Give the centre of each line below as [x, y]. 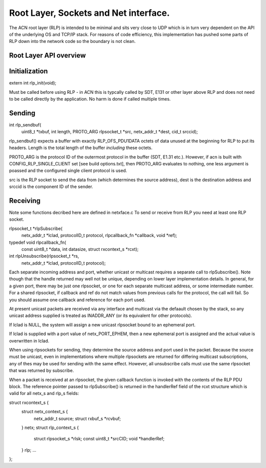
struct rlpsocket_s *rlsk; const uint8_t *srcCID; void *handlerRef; [99, 439]
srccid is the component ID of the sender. [51, 187]
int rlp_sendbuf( [25, 125]
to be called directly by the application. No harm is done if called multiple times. [90, 99]
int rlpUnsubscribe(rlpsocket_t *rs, [44, 256]
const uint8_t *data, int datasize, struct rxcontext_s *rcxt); [80, 249]
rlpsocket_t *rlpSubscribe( [36, 228]
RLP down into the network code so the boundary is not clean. [72, 41]
